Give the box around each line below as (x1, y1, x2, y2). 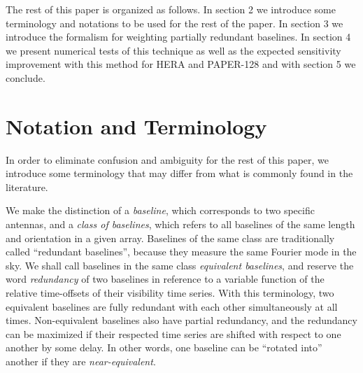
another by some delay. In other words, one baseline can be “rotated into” (6, 340, 322, 355)
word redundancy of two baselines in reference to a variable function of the (6, 272, 325, 286)
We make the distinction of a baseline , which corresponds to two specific (6, 203, 315, 218)
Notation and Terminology (6, 111, 267, 140)
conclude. (6, 70, 45, 85)
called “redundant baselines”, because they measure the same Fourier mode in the (6, 244, 357, 259)
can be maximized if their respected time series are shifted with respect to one (6, 326, 341, 341)
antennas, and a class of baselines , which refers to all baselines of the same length (6, 217, 355, 232)
